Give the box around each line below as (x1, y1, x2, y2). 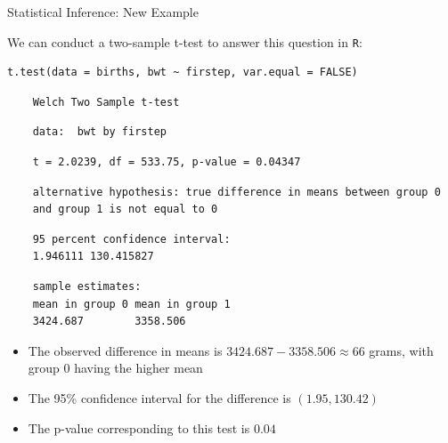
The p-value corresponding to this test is (28, 418, 250, 437)
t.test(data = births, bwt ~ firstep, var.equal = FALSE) (7, 66, 358, 79)
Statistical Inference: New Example (7, 3, 199, 20)
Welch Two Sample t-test (32, 95, 180, 109)
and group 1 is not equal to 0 (32, 203, 218, 216)
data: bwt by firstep (32, 125, 167, 139)
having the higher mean (74, 358, 203, 377)
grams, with (369, 341, 434, 359)
